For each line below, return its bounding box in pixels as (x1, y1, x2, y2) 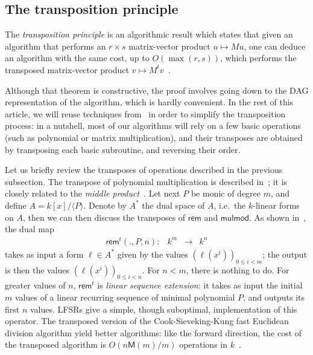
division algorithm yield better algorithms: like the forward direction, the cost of (5, 326, 302, 339)
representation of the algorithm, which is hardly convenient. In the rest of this (5, 96, 294, 108)
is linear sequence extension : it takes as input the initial (97, 279, 303, 291)
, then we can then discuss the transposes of (22, 210, 186, 223)
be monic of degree (191, 187, 261, 200)
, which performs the (220, 51, 297, 64)
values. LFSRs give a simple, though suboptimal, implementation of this (30, 302, 297, 315)
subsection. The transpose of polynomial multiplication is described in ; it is (5, 175, 288, 187)
